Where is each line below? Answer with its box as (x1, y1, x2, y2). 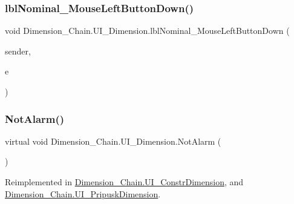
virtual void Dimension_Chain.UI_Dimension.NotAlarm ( (5, 134, 221, 147)
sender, (5, 44, 31, 57)
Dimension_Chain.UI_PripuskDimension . (5, 187, 161, 200)
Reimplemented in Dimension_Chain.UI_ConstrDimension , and (5, 176, 244, 188)
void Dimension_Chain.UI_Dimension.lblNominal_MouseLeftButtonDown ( (5, 24, 290, 37)
